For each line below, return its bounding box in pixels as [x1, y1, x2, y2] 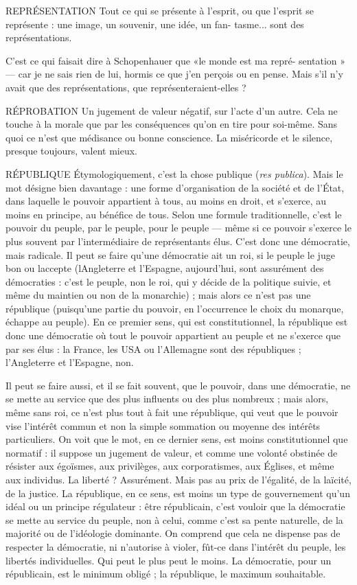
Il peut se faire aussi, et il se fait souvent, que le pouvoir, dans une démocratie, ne [5, 378, 351, 392]
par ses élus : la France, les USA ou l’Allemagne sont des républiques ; [5, 341, 301, 356]
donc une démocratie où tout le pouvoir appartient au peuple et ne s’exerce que [5, 328, 341, 343]
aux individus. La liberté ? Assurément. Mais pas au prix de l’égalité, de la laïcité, [5, 472, 352, 486]
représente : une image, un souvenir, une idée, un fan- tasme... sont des [5, 16, 304, 31]
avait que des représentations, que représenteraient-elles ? [5, 80, 246, 94]
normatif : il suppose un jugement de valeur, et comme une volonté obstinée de [5, 445, 338, 459]
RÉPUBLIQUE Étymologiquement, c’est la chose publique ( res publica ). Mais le [5, 166, 343, 181]
